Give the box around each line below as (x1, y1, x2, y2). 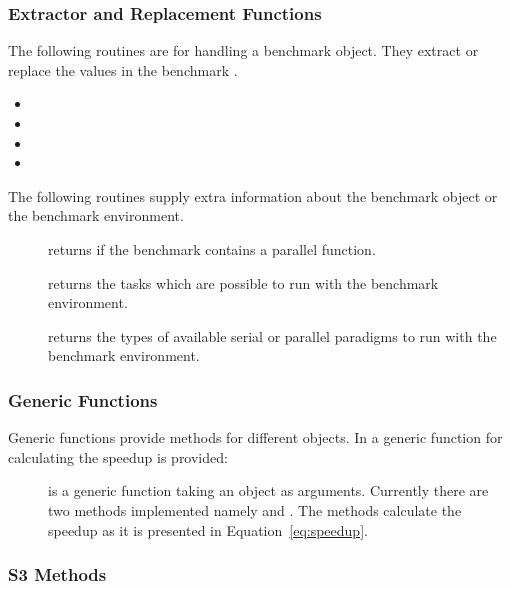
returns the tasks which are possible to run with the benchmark (48, 272, 439, 293)
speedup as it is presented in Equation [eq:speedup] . (48, 519, 368, 540)
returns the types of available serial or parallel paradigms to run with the (48, 325, 497, 346)
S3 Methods (8, 562, 107, 587)
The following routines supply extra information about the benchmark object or (8, 185, 498, 206)
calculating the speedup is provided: (8, 446, 228, 467)
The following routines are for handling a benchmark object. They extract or (8, 40, 479, 61)
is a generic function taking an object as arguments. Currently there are (48, 480, 489, 501)
